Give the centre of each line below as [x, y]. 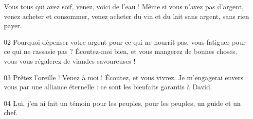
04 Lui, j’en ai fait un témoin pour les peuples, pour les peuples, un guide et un [122, 103]
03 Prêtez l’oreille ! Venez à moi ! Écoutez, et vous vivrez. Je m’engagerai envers [124, 77]
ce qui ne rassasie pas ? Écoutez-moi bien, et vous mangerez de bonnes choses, [121, 51]
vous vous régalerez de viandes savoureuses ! [70, 60]
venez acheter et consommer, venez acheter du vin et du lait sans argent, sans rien [126, 16]
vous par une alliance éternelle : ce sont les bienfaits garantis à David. [108, 87]
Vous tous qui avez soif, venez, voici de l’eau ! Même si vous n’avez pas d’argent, [124, 6]
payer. [13, 25]
